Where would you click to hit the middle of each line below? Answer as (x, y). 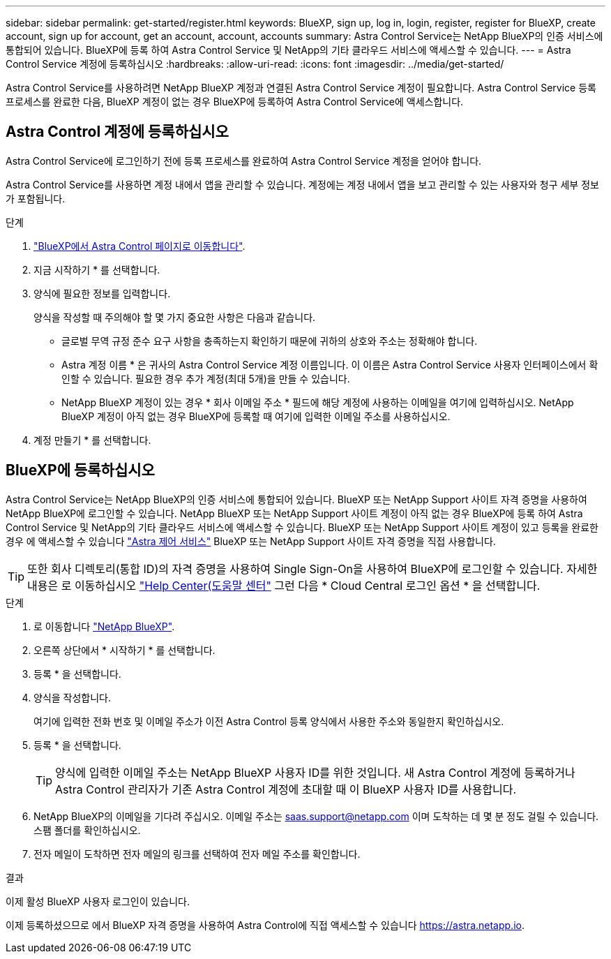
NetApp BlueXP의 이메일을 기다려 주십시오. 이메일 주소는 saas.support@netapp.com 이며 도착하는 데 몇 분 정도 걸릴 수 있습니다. (316, 816)
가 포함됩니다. (36, 198)
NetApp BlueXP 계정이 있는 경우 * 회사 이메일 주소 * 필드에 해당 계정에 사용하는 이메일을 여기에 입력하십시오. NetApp (318, 402)
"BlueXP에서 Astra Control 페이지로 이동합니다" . (139, 246)
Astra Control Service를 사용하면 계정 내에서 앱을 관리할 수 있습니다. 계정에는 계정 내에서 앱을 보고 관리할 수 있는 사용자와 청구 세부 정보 (302, 184)
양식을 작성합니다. (73, 697)
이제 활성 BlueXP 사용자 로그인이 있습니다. (98, 901)
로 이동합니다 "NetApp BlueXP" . (104, 626)
